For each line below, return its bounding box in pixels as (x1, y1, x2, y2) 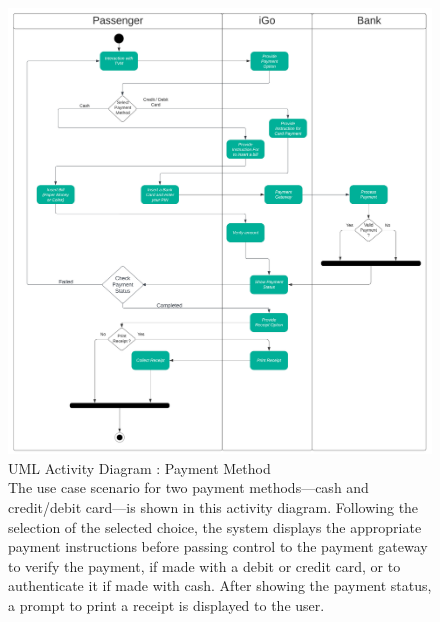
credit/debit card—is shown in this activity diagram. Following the (8, 497, 419, 518)
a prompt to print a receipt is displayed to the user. (8, 594, 325, 615)
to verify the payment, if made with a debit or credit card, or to (8, 555, 401, 576)
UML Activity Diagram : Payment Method (8, 457, 271, 478)
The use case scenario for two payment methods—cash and (8, 477, 369, 498)
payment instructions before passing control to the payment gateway (8, 536, 428, 557)
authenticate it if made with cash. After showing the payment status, (8, 575, 432, 596)
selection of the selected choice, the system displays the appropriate (8, 516, 422, 537)
